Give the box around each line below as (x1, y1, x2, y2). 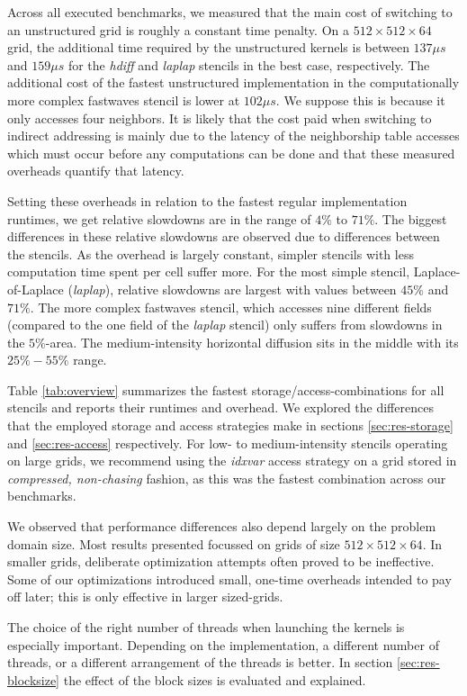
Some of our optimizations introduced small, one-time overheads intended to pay (7, 569, 452, 588)
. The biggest (374, 209, 447, 228)
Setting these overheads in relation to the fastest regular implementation (7, 191, 408, 210)
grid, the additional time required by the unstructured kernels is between (7, 38, 409, 57)
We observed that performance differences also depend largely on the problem (7, 517, 436, 536)
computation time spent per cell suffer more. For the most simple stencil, (7, 262, 410, 281)
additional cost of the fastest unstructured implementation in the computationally (7, 73, 460, 92)
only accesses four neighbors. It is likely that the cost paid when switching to (7, 108, 432, 127)
